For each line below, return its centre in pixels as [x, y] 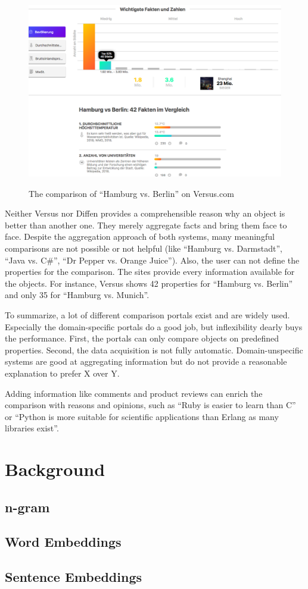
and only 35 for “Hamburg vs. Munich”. [77, 295]
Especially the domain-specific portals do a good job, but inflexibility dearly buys [154, 326]
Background [55, 469]
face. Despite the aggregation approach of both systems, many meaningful [140, 236]
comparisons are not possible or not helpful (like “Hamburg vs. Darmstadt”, [144, 248]
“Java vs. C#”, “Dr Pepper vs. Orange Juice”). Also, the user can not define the [152, 260]
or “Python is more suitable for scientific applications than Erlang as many [142, 416]
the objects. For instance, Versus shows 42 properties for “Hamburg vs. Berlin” [149, 283]
